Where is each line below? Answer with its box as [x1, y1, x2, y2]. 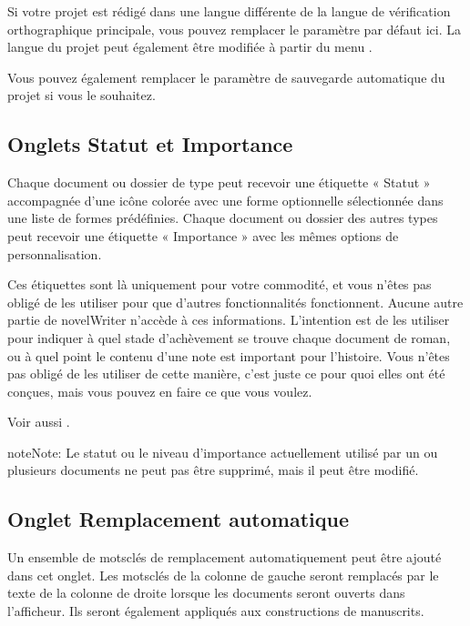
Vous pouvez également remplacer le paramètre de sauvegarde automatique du [7, 67, 445, 86]
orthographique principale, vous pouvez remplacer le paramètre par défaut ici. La [7, 19, 462, 38]
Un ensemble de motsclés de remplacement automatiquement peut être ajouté [7, 548, 442, 567]
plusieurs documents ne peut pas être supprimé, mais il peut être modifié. [7, 460, 419, 480]
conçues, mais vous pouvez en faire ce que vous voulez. [7, 381, 312, 400]
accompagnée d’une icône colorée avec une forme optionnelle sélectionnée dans [7, 190, 444, 209]
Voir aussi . [7, 412, 70, 431]
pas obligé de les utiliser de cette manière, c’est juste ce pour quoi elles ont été [7, 364, 445, 383]
